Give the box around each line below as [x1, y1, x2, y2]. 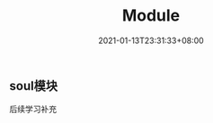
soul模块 [9, 78, 58, 93]
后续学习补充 [9, 104, 57, 115]
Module [121, 5, 181, 26]
